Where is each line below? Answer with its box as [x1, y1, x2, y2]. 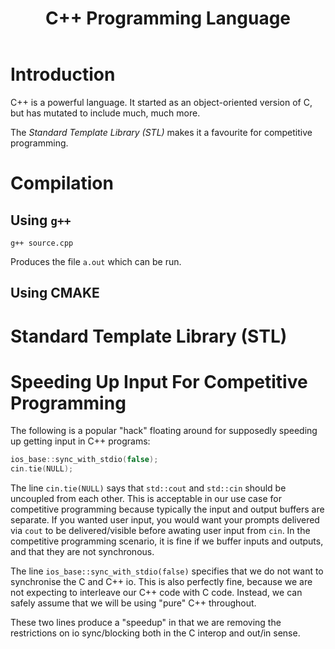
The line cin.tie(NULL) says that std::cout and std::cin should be [10, 482, 287, 494]
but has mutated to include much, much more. [10, 107, 201, 119]
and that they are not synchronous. [10, 546, 155, 558]
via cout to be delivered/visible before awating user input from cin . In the [10, 525, 311, 537]
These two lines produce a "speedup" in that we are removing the [10, 617, 282, 629]
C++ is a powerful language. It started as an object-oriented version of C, [10, 96, 313, 108]
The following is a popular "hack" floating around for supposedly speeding [10, 425, 318, 437]
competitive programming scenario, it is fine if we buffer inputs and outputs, [10, 535, 324, 547]
